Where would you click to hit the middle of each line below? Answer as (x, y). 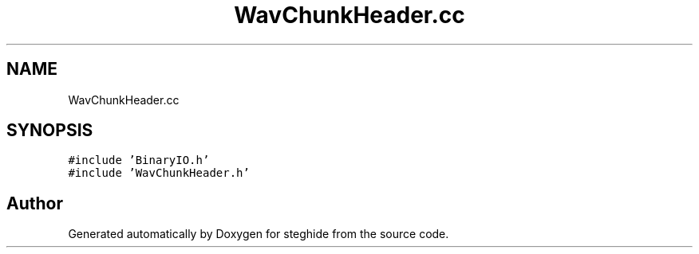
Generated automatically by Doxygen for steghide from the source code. (259, 234)
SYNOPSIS (50, 131)
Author (35, 203)
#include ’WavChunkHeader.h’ (159, 173)
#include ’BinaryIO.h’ (139, 160)
